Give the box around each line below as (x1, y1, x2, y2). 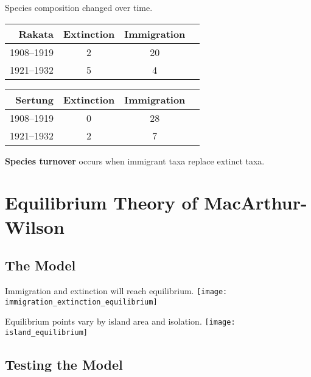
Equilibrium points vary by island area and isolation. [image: (5, 315, 236, 328)
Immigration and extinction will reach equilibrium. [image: (5, 284, 228, 297)
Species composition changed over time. (5, 1, 153, 13)
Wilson (5, 214, 65, 239)
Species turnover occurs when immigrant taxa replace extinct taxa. (5, 154, 265, 167)
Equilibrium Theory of (5, 190, 198, 215)
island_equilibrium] (5, 328, 88, 337)
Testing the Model (5, 354, 123, 373)
